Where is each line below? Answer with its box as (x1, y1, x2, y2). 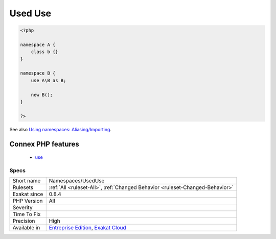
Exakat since (12, 190, 43, 198)
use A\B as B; (31, 77, 66, 83)
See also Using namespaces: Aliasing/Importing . (9, 126, 112, 132)
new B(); (31, 92, 53, 98)
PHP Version (12, 197, 43, 204)
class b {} (31, 49, 58, 55)
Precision (12, 218, 35, 225)
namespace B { (20, 70, 56, 76)
